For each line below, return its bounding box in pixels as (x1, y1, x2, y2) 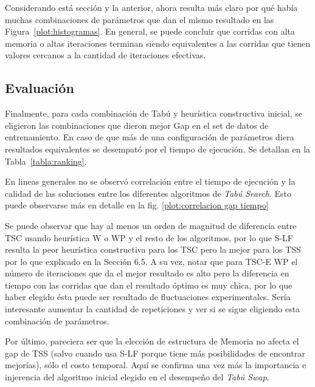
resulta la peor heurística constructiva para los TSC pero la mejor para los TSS (5, 243, 301, 256)
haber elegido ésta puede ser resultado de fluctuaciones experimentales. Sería (5, 290, 291, 303)
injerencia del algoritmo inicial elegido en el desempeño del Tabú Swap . (5, 371, 269, 383)
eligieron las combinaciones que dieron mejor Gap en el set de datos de (5, 118, 269, 131)
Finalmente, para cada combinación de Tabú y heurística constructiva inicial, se (5, 107, 302, 120)
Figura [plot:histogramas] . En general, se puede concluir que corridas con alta (5, 25, 295, 38)
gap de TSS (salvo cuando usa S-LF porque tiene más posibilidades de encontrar (5, 346, 305, 359)
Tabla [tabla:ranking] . (5, 154, 87, 167)
